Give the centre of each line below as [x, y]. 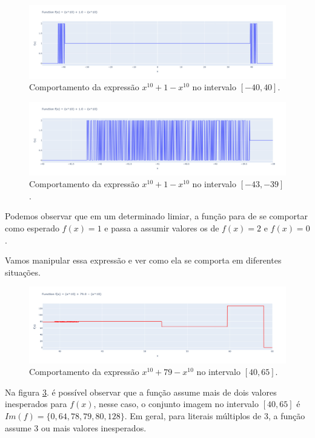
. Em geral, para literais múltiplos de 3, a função [215, 416]
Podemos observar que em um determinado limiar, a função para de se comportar [157, 216]
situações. [23, 272]
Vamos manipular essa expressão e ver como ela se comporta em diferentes [143, 260]
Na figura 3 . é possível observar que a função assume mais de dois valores [141, 392]
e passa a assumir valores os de [162, 228]
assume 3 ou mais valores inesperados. [76, 427]
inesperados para [36, 404]
